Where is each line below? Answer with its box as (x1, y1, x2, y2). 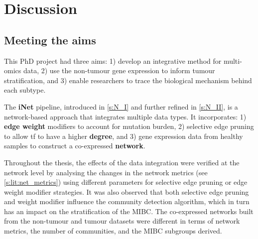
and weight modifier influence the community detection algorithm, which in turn (4, 196, 250, 207)
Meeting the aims (4, 32, 96, 47)
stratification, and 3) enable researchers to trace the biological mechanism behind (4, 75, 252, 85)
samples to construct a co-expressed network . (4, 140, 145, 151)
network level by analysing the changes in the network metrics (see (4, 167, 208, 177)
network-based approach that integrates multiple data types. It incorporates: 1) (4, 111, 247, 121)
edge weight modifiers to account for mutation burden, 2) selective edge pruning (4, 121, 254, 131)
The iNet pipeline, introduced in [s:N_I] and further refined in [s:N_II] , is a (4, 101, 238, 112)
